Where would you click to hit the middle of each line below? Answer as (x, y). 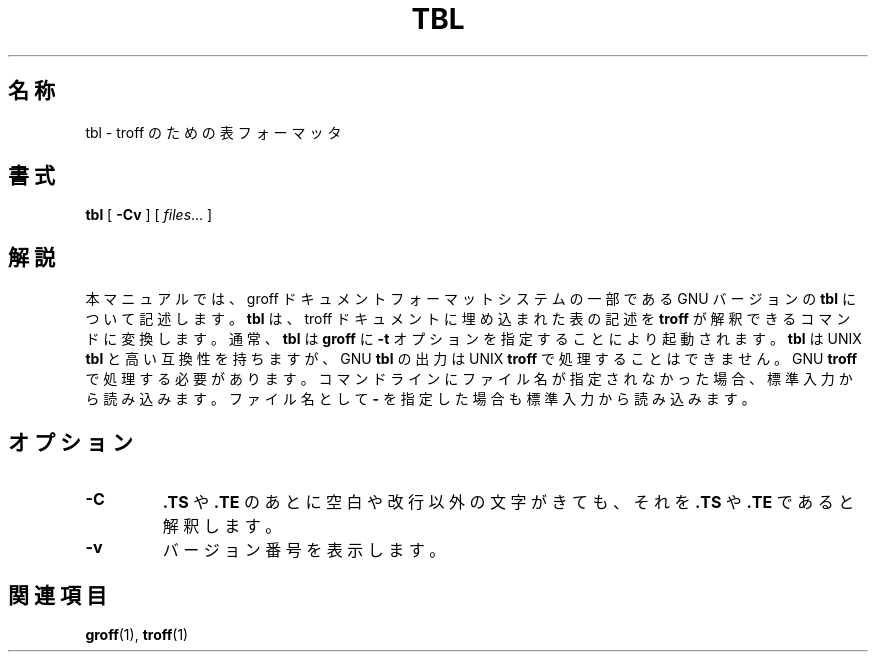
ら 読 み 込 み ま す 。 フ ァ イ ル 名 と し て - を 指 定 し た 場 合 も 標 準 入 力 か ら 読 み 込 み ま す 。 (420, 399)
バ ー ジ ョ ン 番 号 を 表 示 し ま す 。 (304, 550)
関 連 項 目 (57, 595)
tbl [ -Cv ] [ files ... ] (149, 215)
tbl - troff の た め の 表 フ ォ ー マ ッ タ (213, 132)
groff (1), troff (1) (137, 634)
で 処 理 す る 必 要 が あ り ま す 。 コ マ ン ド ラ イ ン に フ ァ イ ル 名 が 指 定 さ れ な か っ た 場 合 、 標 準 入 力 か (469, 379)
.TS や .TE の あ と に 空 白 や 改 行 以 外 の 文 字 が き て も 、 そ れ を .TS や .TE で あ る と (508, 502)
